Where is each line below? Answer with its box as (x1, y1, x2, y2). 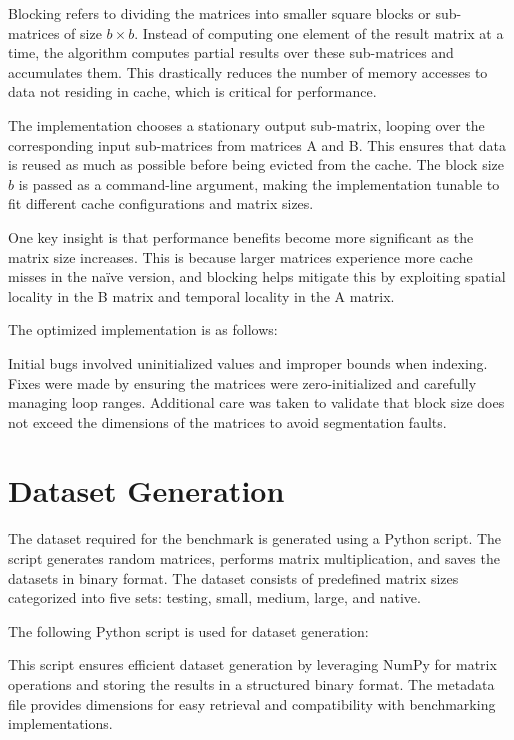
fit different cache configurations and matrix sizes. (8, 193, 314, 214)
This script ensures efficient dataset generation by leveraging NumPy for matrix (8, 654, 497, 675)
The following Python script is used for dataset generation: (8, 620, 369, 641)
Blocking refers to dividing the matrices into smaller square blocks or (8, 3, 431, 23)
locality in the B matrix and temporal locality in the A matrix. (8, 285, 395, 306)
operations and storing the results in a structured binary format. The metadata (8, 673, 495, 694)
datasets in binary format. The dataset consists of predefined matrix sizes (8, 567, 459, 588)
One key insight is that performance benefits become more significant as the (8, 226, 474, 247)
